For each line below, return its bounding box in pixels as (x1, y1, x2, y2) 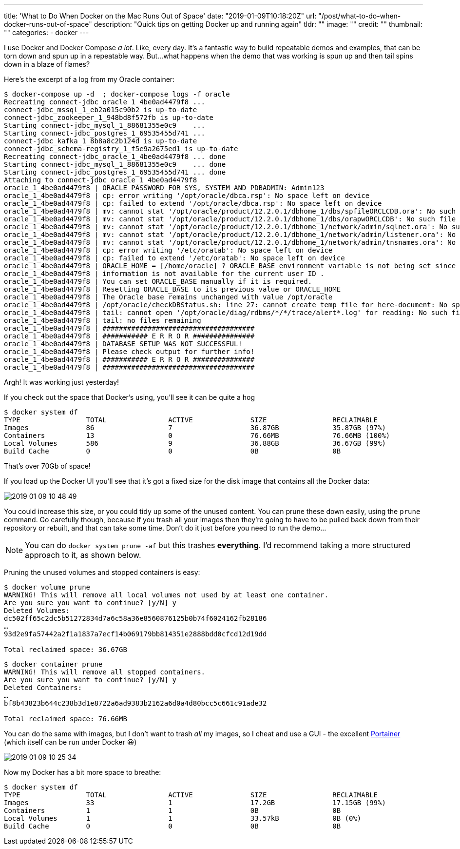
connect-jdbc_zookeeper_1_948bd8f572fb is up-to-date (4, 114, 213, 121)
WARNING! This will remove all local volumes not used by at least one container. (4, 591, 328, 599)
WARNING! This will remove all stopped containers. (4, 668, 206, 676)
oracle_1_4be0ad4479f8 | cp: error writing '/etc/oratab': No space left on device (4, 246, 333, 254)
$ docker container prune (4, 660, 103, 668)
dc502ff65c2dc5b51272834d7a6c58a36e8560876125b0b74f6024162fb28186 (4, 614, 267, 622)
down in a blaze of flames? (4, 60, 90, 68)
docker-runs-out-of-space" (4, 20, 92, 28)
